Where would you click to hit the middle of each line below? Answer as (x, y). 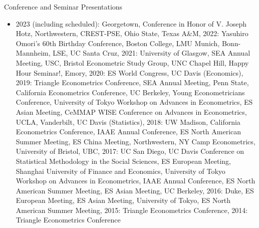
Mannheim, (33, 53)
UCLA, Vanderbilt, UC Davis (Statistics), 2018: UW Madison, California (128, 122)
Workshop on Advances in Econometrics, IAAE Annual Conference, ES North (136, 181)
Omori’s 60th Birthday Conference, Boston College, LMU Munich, (118, 43)
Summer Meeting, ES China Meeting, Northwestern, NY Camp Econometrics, (136, 141)
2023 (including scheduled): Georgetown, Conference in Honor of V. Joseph (131, 23)
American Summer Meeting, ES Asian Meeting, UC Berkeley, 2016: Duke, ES (135, 190)
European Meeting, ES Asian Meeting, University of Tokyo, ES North (123, 200)
